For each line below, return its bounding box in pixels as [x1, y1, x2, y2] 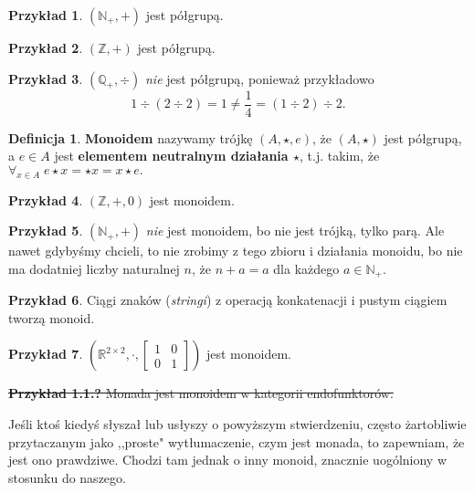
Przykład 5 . [8, 221, 83, 240]
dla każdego [273, 258, 340, 278]
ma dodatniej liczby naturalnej [8, 258, 180, 278]
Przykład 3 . [8, 68, 83, 88]
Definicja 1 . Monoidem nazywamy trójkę [8, 128, 253, 147]
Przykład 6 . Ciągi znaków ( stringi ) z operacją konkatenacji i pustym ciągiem [8, 290, 448, 309]
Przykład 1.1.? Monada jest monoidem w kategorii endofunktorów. [8, 383, 394, 403]
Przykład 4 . [8, 190, 83, 209]
